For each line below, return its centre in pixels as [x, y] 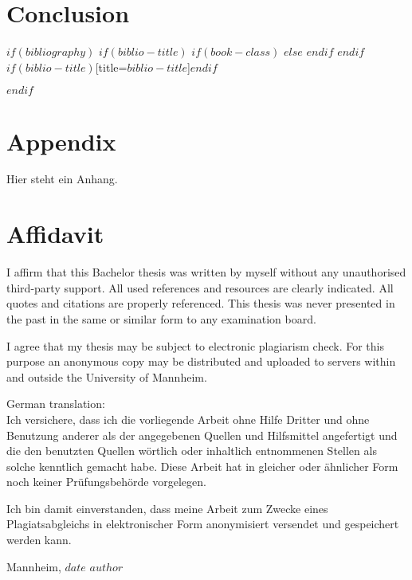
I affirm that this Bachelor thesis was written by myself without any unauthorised [206, 272]
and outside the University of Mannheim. [107, 376]
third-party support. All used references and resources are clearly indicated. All [200, 287]
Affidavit [55, 234]
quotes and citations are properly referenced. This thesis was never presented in [201, 303]
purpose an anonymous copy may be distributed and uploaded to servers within [201, 361]
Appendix [61, 141]
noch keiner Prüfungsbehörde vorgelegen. [106, 482]
